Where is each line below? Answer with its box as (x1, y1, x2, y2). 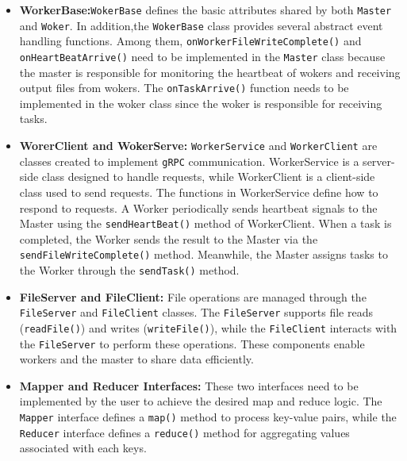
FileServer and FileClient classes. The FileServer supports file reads (19, 304, 373, 321)
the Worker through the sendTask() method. (19, 262, 240, 279)
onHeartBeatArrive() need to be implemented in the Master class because (19, 48, 386, 64)
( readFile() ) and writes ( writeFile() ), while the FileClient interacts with (19, 319, 397, 336)
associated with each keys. (19, 440, 147, 456)
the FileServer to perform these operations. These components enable (19, 335, 365, 352)
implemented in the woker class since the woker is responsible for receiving (19, 94, 382, 111)
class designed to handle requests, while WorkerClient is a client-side (41, 168, 375, 185)
